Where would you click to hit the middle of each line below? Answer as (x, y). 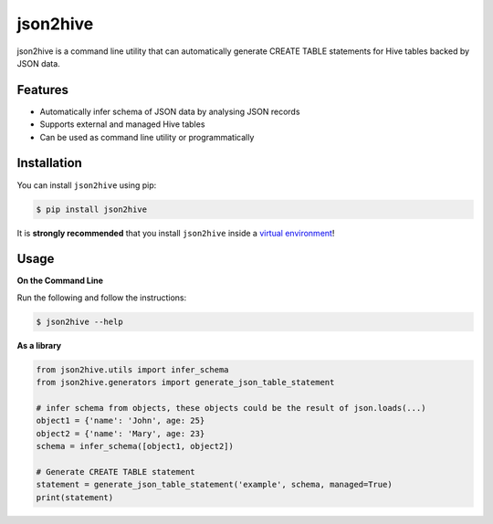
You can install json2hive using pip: (87, 185)
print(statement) (75, 497)
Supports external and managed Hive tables (122, 124)
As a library (39, 345)
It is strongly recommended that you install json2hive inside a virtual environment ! (176, 233)
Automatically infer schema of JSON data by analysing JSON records (170, 111)
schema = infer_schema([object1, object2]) (135, 446)
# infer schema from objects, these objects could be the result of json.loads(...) (231, 408)
